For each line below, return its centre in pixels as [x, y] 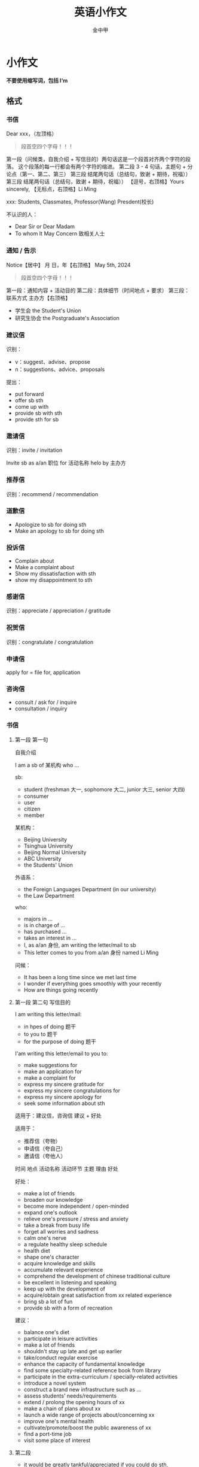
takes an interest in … [50, 938]
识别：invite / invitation [34, 450]
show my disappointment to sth [53, 580]
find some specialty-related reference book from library [92, 1370]
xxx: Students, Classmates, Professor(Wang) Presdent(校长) [80, 202]
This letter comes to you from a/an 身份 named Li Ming [91, 952]
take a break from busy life [57, 1225]
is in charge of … [45, 925]
